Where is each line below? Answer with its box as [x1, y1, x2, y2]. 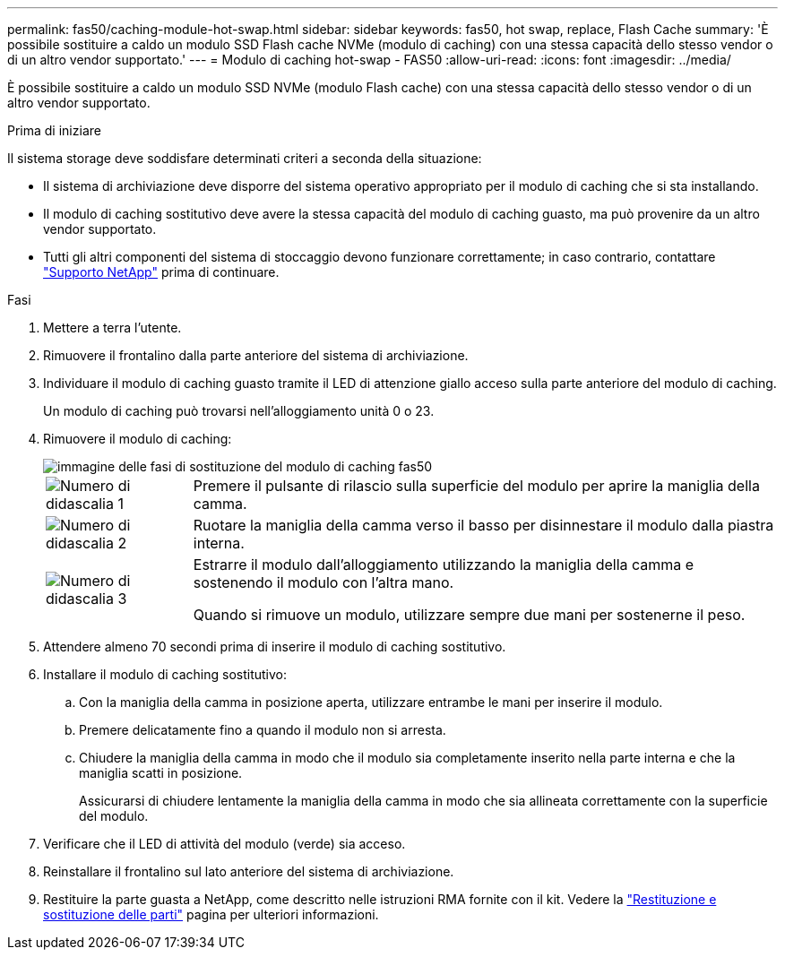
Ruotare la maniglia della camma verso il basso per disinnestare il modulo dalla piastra [193, 516, 774, 534]
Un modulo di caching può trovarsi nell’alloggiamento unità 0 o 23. [43, 403, 435, 418]
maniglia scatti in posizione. [79, 765, 243, 780]
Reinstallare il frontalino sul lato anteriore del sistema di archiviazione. [43, 864, 454, 879]
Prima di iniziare [7, 123, 101, 138]
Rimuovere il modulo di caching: [43, 431, 232, 446]
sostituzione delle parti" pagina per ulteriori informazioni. [43, 907, 379, 922]
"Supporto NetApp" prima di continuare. [43, 264, 280, 280]
